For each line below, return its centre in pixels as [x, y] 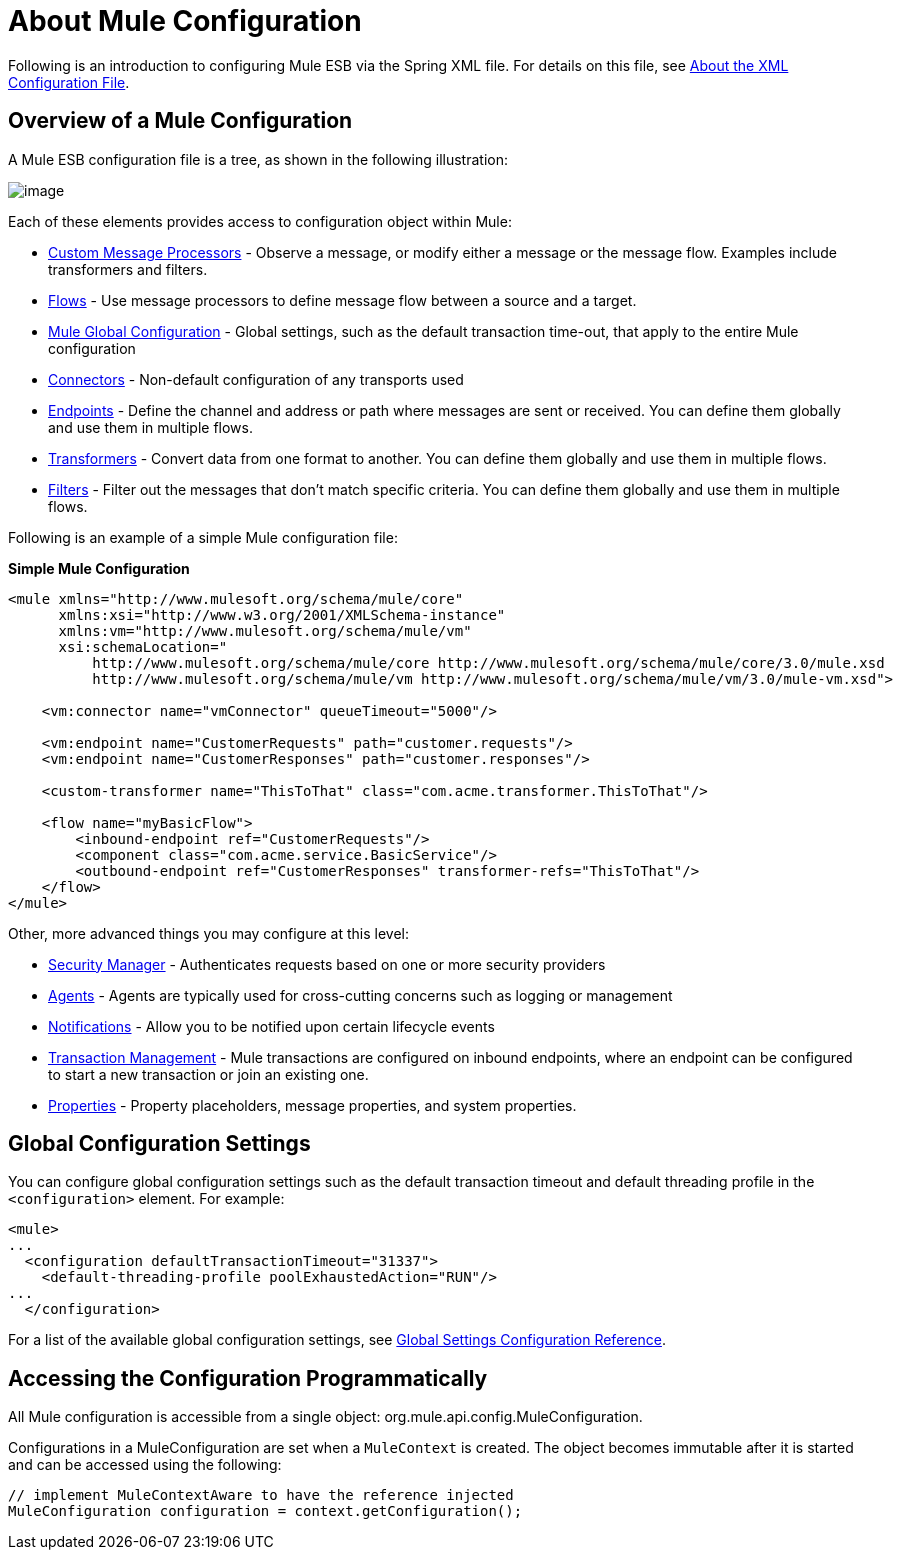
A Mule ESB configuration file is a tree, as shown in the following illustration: [258, 159]
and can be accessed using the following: [145, 1465]
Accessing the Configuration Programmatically [248, 1378]
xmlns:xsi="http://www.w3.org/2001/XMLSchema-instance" [282, 614]
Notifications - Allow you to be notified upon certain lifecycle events [271, 1026]
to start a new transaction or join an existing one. [208, 1074]
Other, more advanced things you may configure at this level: [209, 933]
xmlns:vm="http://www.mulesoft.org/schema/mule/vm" [265, 630]
